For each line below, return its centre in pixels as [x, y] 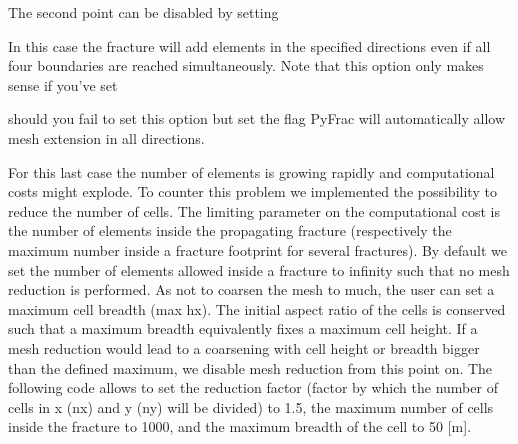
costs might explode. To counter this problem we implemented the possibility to [252, 191]
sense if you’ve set [63, 84]
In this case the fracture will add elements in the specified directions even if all [249, 45]
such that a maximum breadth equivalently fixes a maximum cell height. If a [243, 328]
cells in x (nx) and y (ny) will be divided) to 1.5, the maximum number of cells [251, 406]
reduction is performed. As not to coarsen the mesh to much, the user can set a [251, 289]
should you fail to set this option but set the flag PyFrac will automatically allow [256, 118]
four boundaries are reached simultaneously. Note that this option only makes [246, 65]
